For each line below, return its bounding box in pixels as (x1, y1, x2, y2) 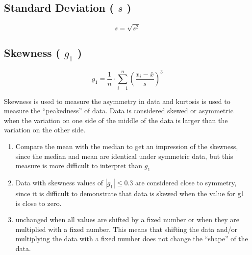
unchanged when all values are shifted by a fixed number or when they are (15, 214, 239, 225)
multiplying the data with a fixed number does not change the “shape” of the (15, 233, 248, 244)
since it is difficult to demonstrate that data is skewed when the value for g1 (15, 188, 245, 198)
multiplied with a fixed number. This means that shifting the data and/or (15, 224, 238, 234)
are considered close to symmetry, (135, 177, 237, 187)
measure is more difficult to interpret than (15, 160, 142, 171)
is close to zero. (15, 198, 62, 208)
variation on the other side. (4, 125, 86, 135)
